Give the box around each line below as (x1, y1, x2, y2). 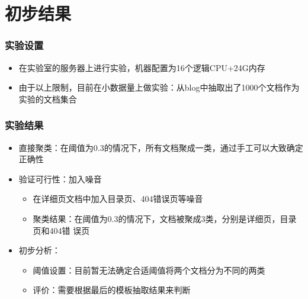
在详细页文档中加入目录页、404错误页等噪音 (33, 192, 203, 205)
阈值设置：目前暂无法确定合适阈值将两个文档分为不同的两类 (33, 263, 265, 276)
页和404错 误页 (33, 224, 90, 236)
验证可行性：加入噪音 (18, 172, 102, 185)
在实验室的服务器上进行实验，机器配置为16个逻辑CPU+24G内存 (18, 61, 265, 73)
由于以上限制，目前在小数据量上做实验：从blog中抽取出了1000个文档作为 (18, 81, 300, 94)
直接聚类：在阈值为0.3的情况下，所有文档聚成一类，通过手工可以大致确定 (18, 141, 303, 153)
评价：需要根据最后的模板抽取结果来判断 (33, 284, 191, 296)
